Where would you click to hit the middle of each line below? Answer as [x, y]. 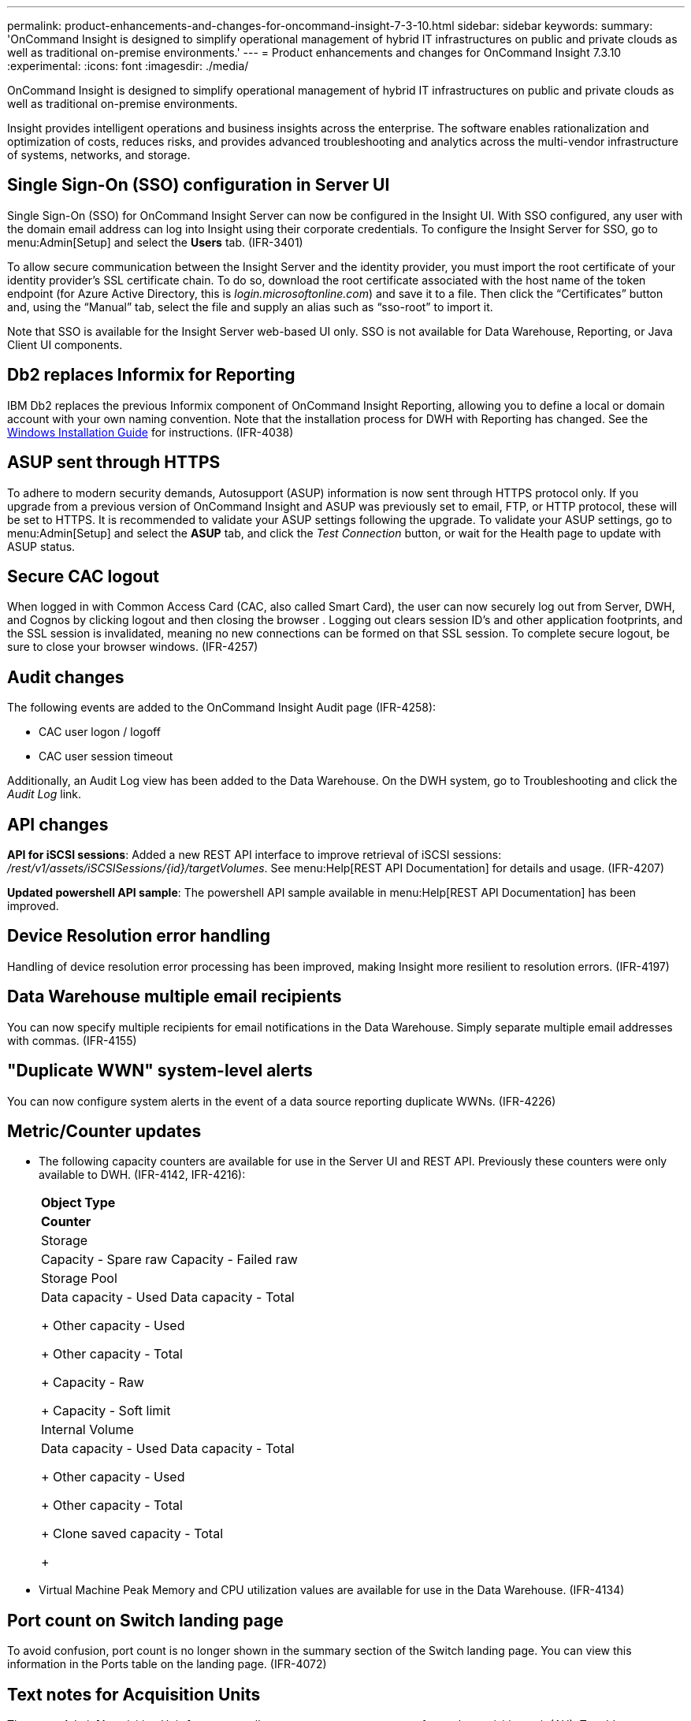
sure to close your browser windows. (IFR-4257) [133, 647]
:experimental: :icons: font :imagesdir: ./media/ [128, 66]
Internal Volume [87, 1430]
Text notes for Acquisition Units [134, 1694]
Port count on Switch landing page [145, 1620]
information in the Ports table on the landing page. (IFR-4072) [167, 1664]
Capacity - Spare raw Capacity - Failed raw [169, 1260]
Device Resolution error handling [139, 936]
